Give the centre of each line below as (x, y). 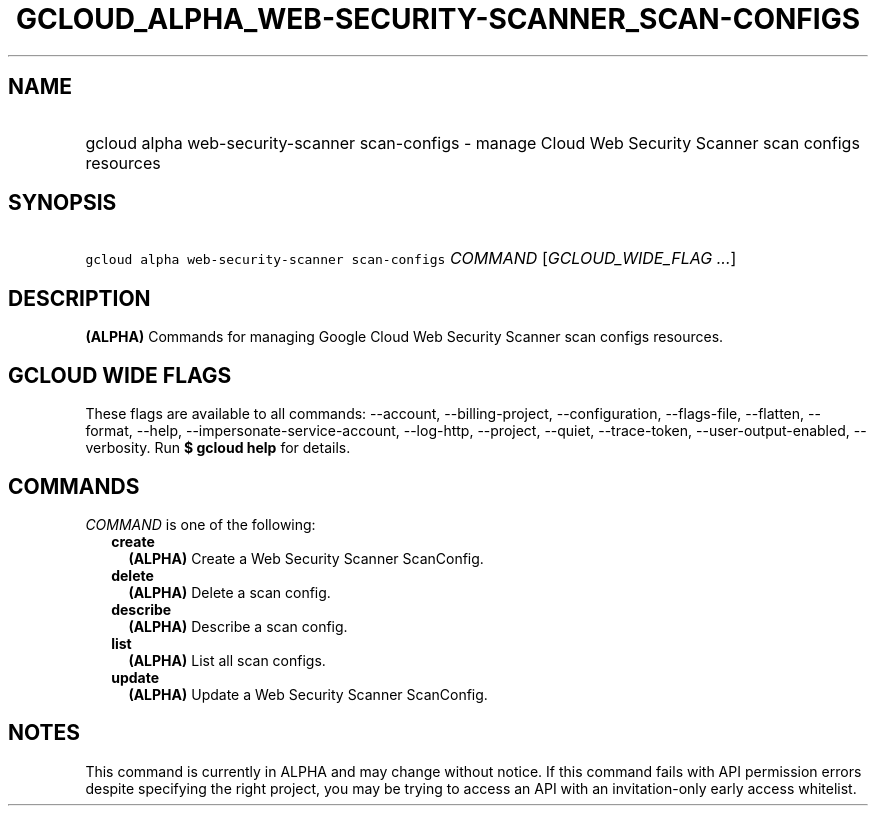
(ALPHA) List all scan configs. (227, 660)
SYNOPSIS (62, 203)
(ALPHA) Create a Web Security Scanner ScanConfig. (306, 558)
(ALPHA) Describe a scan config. (238, 626)
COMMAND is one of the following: (200, 524)
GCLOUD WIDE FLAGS (120, 375)
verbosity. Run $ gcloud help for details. (218, 448)
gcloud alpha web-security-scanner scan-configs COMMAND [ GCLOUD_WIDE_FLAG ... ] (411, 258)
